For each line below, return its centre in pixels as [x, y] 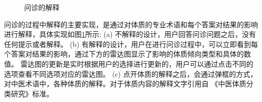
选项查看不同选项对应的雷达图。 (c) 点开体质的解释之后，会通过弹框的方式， [131, 73]
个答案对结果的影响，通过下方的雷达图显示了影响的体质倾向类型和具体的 [124, 54]
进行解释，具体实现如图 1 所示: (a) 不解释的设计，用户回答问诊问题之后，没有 [130, 34]
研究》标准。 [32, 93]
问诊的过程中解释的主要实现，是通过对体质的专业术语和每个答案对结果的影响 [131, 24]
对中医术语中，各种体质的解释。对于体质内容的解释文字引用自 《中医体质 [125, 84]
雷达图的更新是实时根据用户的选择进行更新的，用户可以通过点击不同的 [137, 63]
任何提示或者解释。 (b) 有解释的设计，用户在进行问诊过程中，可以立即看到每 [131, 44]
